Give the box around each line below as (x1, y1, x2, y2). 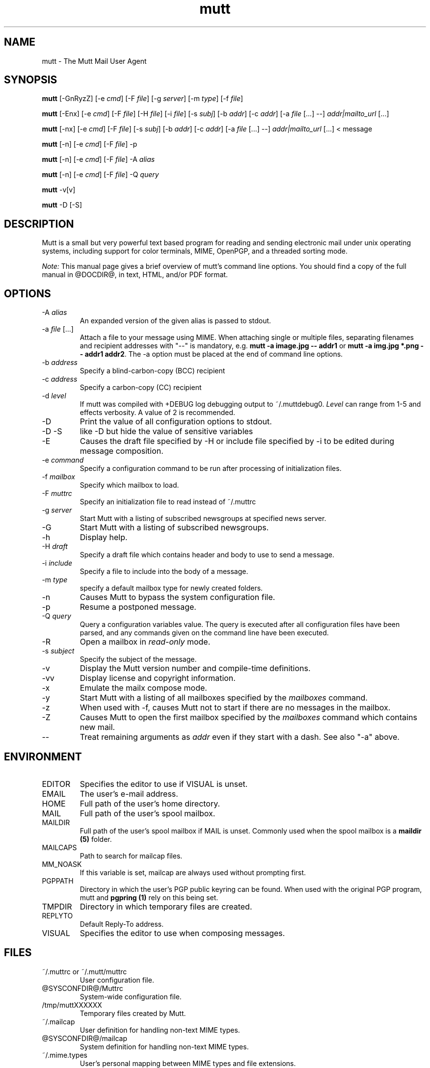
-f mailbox (42, 472, 75, 481)
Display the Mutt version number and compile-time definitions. (80, 663, 311, 674)
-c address (42, 375, 78, 384)
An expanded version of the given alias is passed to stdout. (80, 316, 271, 325)
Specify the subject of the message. (80, 655, 197, 664)
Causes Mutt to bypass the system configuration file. (80, 592, 275, 602)
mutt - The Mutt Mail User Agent (42, 56, 147, 65)
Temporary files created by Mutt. (80, 1009, 186, 1017)
